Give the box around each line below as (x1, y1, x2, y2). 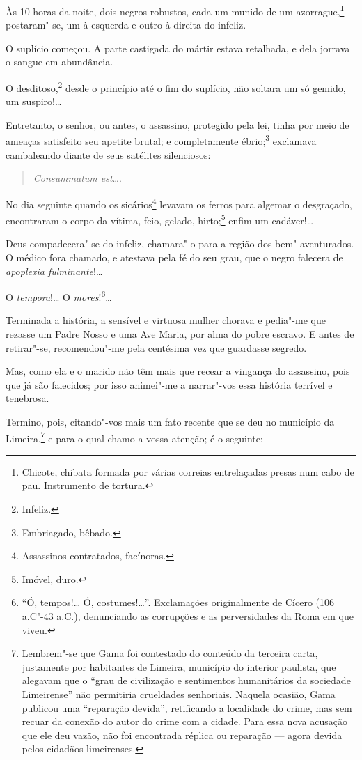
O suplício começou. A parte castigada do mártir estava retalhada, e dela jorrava (6, 40, 350, 55)
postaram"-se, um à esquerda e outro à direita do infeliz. (6, 17, 246, 32)
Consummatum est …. (33, 171, 122, 185)
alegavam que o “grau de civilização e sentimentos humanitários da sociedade (22, 673, 351, 688)
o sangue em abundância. (6, 54, 113, 69)
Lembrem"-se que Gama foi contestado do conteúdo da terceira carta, (22, 646, 318, 660)
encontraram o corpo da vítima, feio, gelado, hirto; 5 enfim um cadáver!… (6, 211, 314, 227)
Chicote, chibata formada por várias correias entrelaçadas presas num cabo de (22, 464, 354, 479)
